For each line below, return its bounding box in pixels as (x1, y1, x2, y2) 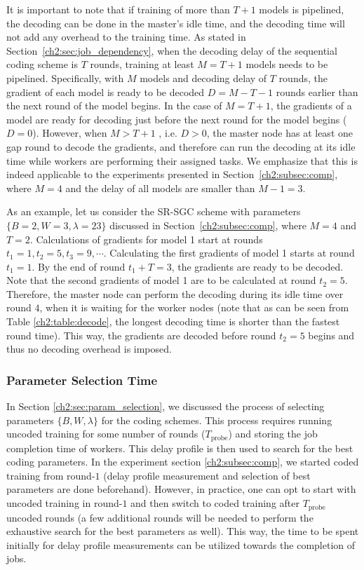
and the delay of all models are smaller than (65, 180, 255, 195)
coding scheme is (6, 57, 79, 72)
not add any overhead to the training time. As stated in (6, 29, 246, 44)
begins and (308, 327, 355, 342)
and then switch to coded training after (130, 496, 299, 510)
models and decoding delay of (140, 70, 267, 85)
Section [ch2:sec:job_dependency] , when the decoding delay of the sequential (6, 43, 337, 57)
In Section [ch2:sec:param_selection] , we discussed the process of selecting (6, 399, 325, 414)
